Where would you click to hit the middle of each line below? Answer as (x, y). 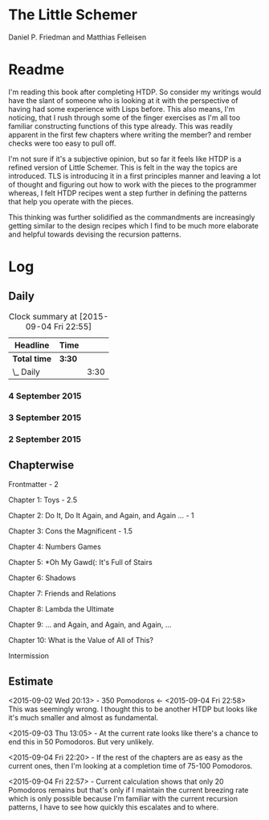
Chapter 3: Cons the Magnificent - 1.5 (71, 531)
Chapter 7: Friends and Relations (62, 594)
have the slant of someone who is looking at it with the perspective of (123, 100)
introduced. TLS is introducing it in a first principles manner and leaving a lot (134, 175)
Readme (37, 70)
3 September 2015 (45, 418)
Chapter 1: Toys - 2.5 (43, 500)
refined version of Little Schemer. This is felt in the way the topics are (123, 167)
